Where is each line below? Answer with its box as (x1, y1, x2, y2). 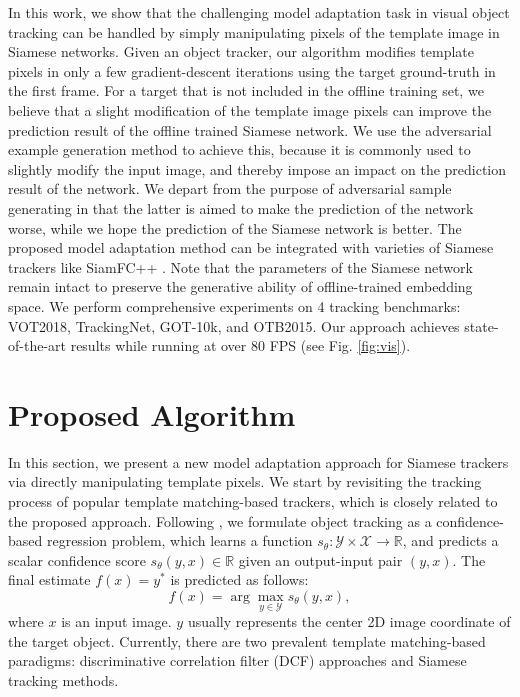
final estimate (8, 569, 91, 590)
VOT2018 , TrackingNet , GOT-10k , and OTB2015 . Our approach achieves (8, 315, 460, 336)
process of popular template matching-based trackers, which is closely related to (8, 491, 498, 511)
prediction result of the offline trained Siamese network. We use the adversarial (8, 119, 492, 140)
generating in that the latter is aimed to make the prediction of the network (8, 197, 474, 218)
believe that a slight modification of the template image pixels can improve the (8, 99, 492, 120)
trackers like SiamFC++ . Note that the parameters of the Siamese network (8, 256, 473, 277)
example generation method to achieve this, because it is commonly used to (8, 139, 471, 160)
